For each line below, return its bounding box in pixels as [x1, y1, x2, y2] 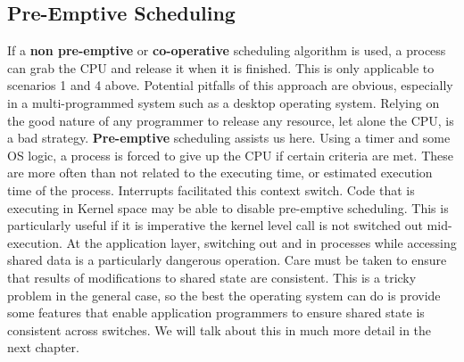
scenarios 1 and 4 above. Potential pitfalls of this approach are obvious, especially [7, 76, 453, 95]
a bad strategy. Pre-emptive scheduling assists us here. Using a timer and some [7, 128, 451, 147]
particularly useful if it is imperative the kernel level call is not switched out [7, 216, 423, 234]
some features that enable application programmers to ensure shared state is [7, 303, 425, 322]
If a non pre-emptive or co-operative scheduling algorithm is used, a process [7, 41, 446, 60]
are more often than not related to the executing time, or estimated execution [7, 163, 433, 182]
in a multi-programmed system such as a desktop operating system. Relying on [7, 93, 440, 111]
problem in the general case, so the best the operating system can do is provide [7, 285, 441, 304]
